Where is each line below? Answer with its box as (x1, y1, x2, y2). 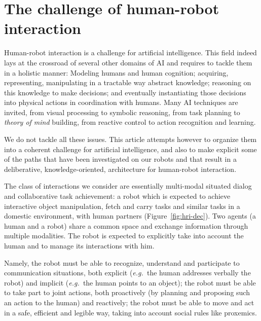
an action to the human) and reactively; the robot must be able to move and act (4, 297, 254, 307)
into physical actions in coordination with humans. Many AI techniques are (4, 97, 238, 108)
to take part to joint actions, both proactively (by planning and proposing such (4, 287, 250, 298)
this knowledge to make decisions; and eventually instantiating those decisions (4, 87, 246, 97)
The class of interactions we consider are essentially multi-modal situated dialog (4, 181, 252, 191)
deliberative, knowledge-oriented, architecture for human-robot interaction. (4, 163, 237, 174)
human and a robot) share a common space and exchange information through (4, 220, 248, 231)
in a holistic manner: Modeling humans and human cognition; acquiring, (4, 67, 229, 78)
